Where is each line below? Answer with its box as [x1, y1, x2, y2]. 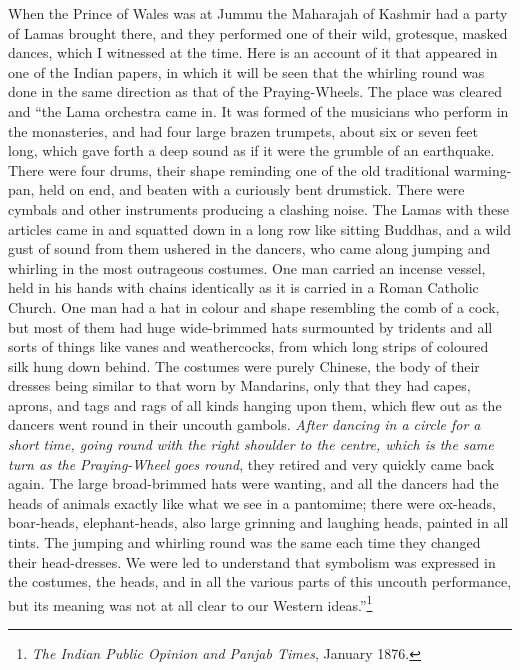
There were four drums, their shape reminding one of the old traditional [8, 159, 450, 180]
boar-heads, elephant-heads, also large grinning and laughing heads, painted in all [8, 512, 509, 533]
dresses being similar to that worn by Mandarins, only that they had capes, [8, 375, 471, 396]
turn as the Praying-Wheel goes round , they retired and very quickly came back [8, 453, 495, 474]
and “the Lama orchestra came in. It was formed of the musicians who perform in [8, 100, 509, 121]
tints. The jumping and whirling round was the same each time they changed [8, 532, 481, 553]
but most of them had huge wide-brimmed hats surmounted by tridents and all [8, 316, 493, 337]
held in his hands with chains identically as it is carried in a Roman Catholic [8, 277, 479, 298]
